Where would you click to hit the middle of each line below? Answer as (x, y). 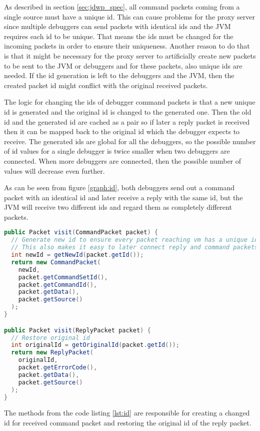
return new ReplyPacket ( (52, 353)
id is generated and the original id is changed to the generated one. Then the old (128, 111)
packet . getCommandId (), (58, 285)
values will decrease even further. (54, 170)
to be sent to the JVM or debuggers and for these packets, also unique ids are (123, 65)
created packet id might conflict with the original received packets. (106, 85)
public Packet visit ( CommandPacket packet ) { (81, 233)
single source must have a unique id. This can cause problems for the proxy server (130, 16)
